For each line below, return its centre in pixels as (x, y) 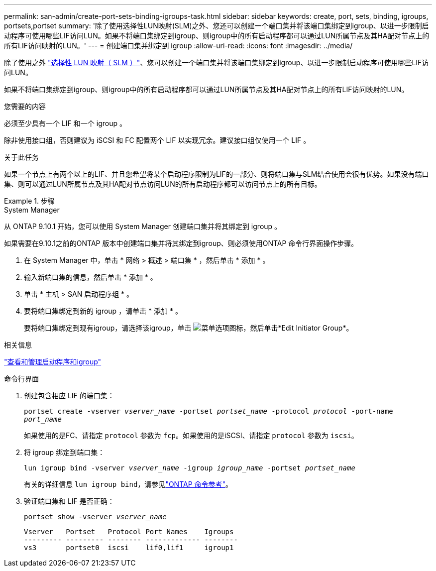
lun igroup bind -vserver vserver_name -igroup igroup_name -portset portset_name (190, 468)
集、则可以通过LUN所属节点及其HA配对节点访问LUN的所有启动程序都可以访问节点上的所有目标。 (163, 184)
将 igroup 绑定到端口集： (64, 452)
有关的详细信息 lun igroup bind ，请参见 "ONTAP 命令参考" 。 (128, 484)
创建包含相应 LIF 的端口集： (69, 396)
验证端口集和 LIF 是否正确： (69, 501)
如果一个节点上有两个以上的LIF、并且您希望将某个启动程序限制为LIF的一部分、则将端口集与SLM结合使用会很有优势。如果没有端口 (217, 174)
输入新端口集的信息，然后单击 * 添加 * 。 (91, 277)
